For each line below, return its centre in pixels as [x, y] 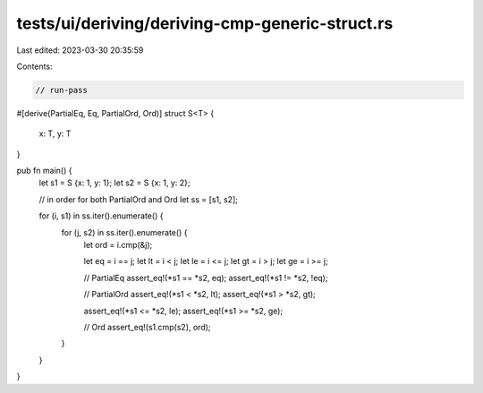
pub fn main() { [44, 171]
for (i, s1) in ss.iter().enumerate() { [101, 216]
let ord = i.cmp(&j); [118, 245]
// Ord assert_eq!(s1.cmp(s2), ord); [147, 327]
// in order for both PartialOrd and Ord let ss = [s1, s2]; [139, 199]
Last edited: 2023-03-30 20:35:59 [80, 50]
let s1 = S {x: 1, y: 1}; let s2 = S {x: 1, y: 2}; [114, 183]
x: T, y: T [55, 133]
